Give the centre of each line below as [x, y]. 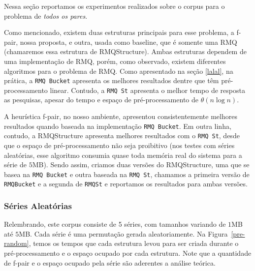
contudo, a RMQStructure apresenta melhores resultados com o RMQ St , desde [122, 135]
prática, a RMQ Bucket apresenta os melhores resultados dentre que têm [112, 80]
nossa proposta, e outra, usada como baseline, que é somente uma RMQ [128, 42]
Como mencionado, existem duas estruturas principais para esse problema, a [119, 32]
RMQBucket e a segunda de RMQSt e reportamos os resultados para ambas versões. [126, 184]
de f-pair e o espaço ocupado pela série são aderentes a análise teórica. [110, 262]
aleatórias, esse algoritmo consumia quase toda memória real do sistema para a [123, 155]
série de [15, 165]
